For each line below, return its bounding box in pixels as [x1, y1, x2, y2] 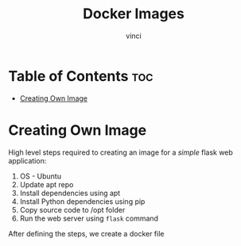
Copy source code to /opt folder [19, 205, 126, 214]
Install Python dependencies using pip [19, 196, 146, 206]
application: [8, 156, 47, 165]
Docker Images [83, 5, 185, 23]
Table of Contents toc [8, 67, 154, 85]
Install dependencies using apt [19, 188, 121, 198]
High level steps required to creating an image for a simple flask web [8, 148, 233, 157]
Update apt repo [19, 179, 74, 189]
